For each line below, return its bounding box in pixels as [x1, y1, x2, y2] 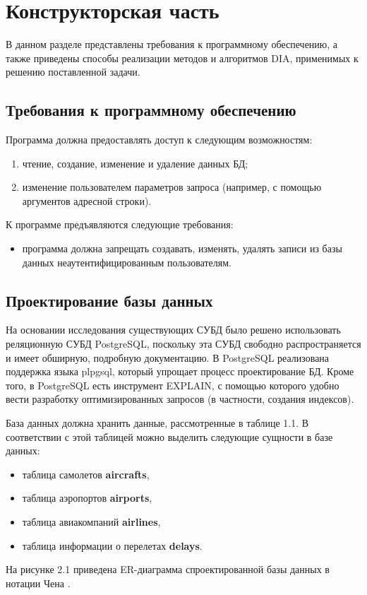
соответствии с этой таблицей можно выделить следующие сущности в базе [6, 429, 333, 444]
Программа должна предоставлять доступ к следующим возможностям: [6, 132, 313, 147]
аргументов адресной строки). [22, 193, 152, 208]
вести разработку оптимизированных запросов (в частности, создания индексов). [6, 391, 354, 406]
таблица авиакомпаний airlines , [22, 514, 161, 529]
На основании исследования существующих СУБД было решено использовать [6, 322, 341, 337]
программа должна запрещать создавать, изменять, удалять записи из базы [22, 241, 342, 256]
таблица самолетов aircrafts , [22, 466, 150, 481]
